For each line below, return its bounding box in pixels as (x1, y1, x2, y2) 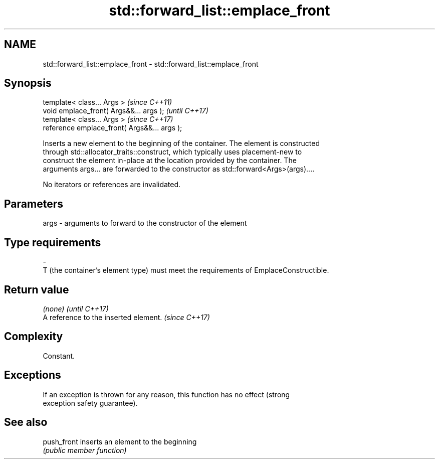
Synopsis (4, 77, 52, 90)
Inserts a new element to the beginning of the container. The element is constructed (43, 139, 320, 148)
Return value (4, 283, 69, 296)
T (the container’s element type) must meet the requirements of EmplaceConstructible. (43, 266, 329, 275)
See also (4, 416, 48, 429)
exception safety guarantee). (43, 398, 138, 407)
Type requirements (4, 236, 101, 249)
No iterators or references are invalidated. (43, 180, 181, 189)
